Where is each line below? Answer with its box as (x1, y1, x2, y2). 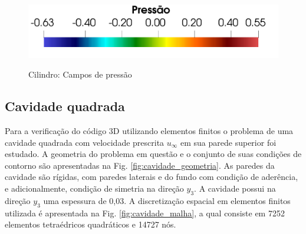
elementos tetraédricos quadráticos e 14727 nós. (5, 218, 176, 230)
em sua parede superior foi (180, 136, 277, 148)
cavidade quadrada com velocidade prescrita (5, 136, 164, 148)
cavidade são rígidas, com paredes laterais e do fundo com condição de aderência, (5, 171, 298, 183)
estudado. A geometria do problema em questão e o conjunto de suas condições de (5, 148, 302, 160)
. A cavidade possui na (194, 182, 276, 195)
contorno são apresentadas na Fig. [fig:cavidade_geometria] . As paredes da (5, 159, 275, 171)
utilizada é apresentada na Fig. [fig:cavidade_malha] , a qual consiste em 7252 (5, 206, 285, 219)
